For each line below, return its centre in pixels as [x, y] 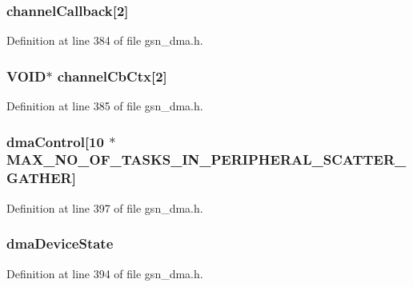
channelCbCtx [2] [112, 76]
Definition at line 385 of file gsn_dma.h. [105, 106]
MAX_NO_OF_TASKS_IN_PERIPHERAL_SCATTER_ [206, 159]
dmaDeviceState [60, 243]
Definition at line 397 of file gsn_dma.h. [105, 207]
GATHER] [41, 178]
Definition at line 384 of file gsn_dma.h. [105, 40]
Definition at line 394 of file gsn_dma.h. [105, 273]
